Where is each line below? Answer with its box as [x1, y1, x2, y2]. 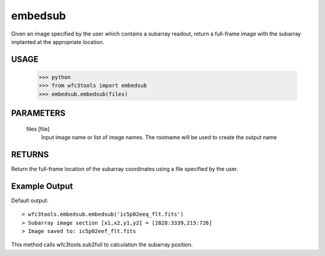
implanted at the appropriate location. [11, 38, 105, 45]
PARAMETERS [11, 108, 66, 119]
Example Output [11, 181, 73, 191]
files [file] [26, 125, 50, 133]
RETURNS [11, 149, 49, 160]
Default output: [11, 196, 49, 204]
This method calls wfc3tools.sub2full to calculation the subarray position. [11, 241, 193, 248]
